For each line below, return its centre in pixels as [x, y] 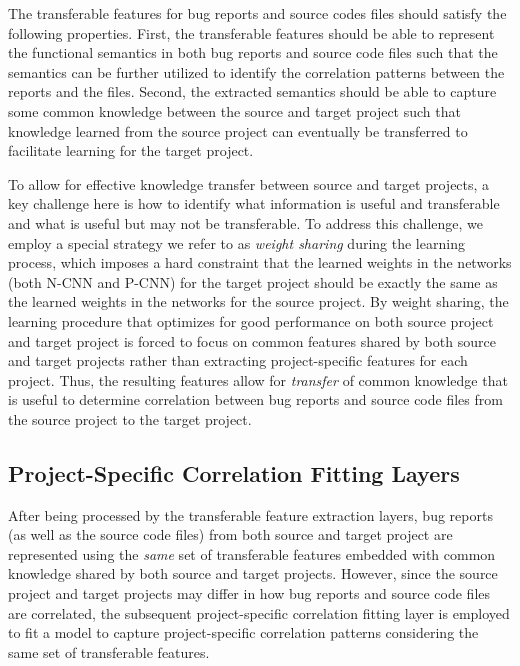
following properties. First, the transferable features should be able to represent [251, 32]
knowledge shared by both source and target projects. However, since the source [253, 573]
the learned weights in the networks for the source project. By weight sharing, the [258, 301]
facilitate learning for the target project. [131, 150]
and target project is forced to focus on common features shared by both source [252, 340]
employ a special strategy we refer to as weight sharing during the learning [236, 242]
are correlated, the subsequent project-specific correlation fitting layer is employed [259, 612]
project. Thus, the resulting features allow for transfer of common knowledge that [258, 379]
